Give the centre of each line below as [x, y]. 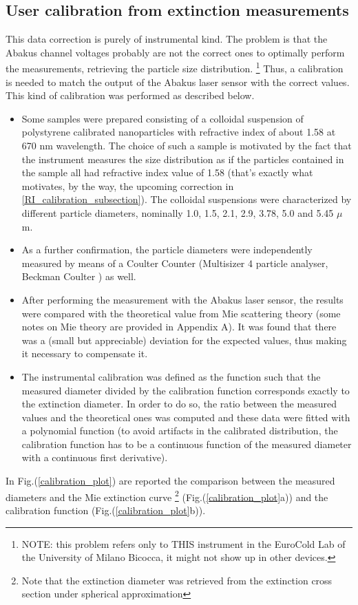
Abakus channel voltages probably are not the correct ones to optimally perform [175, 52]
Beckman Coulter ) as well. [79, 276]
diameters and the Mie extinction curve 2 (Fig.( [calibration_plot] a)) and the [167, 496]
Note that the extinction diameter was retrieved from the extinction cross [177, 580]
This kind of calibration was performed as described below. [130, 95]
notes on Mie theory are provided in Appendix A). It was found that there [179, 327]
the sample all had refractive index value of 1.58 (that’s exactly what [167, 172]
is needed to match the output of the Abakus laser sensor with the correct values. [178, 82]
